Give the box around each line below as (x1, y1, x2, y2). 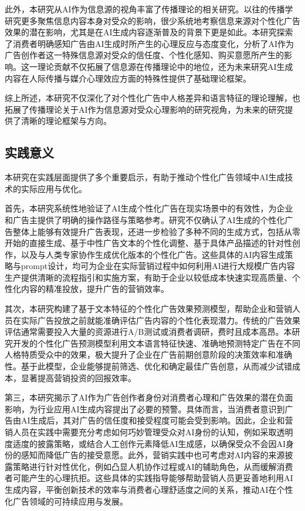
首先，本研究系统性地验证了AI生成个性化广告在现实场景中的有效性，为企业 (5, 202, 293, 214)
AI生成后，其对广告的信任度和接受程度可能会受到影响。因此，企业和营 (21, 414, 293, 426)
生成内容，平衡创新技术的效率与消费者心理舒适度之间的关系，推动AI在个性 (5, 483, 293, 495)
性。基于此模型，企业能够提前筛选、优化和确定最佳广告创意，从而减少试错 (5, 360, 292, 372)
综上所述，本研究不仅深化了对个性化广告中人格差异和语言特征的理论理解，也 (5, 92, 300, 104)
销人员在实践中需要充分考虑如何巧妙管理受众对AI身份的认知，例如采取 (5, 426, 277, 438)
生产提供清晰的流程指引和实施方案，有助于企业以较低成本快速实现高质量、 (5, 271, 292, 283)
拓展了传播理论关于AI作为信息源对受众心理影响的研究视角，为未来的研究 (5, 103, 285, 115)
